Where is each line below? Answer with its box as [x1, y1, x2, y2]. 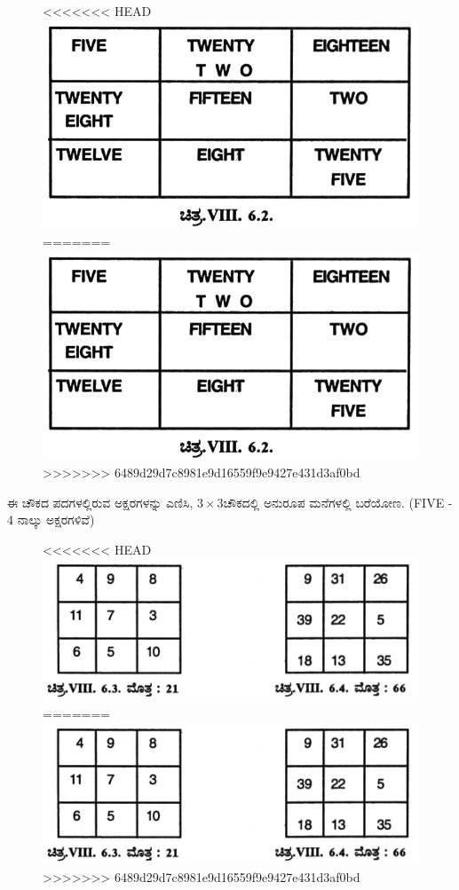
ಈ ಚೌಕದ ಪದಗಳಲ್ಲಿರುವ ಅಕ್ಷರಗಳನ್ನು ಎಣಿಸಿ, [7, 492, 194, 511]
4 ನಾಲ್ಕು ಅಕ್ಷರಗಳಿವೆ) [7, 510, 95, 529]
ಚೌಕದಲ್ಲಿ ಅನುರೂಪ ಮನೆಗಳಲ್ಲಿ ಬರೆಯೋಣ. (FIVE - [223, 492, 453, 511]
